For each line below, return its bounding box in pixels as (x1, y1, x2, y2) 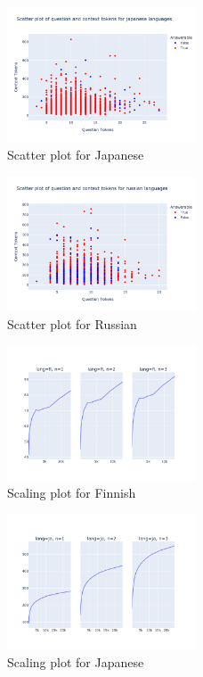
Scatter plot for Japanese (7, 145, 144, 164)
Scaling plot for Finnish (7, 483, 136, 502)
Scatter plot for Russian (7, 314, 137, 333)
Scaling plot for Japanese (7, 652, 144, 671)
